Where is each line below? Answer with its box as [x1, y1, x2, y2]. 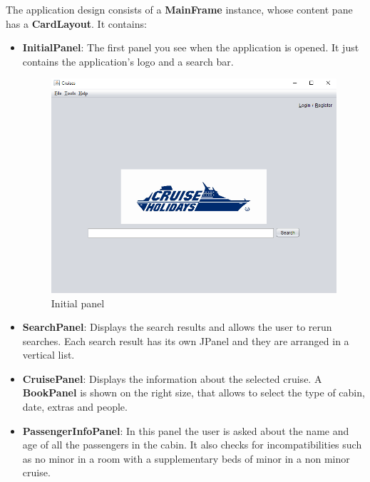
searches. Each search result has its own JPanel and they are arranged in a [22, 333, 349, 348]
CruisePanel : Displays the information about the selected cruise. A [22, 371, 322, 386]
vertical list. [22, 347, 75, 362]
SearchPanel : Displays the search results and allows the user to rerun [22, 319, 332, 334]
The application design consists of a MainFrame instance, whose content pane [6, 2, 353, 16]
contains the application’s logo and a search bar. [22, 53, 234, 68]
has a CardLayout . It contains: [6, 16, 147, 31]
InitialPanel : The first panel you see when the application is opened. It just [22, 40, 359, 55]
